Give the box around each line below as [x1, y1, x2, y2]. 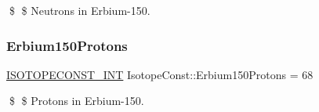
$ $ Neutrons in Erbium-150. [9, 2, 150, 18]
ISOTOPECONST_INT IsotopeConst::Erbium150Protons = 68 [6, 66, 314, 82]
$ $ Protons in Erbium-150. [9, 92, 144, 109]
